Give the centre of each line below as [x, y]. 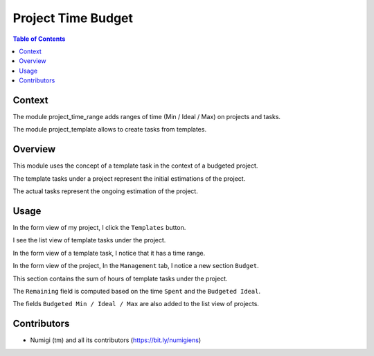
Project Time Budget [73, 18]
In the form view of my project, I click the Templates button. [99, 228]
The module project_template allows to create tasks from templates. [110, 130]
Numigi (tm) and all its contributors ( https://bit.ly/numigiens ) [116, 340]
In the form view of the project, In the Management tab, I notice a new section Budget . [136, 266]
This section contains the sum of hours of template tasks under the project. [120, 278]
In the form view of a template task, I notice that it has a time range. [109, 253]
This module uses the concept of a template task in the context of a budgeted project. [135, 166]
